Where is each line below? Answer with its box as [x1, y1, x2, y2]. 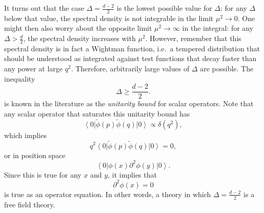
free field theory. [4, 199, 55, 209]
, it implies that [108, 169, 157, 180]
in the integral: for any [182, 23, 254, 33]
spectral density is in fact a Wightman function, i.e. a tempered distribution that [4, 43, 260, 53]
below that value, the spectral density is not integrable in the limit [4, 12, 214, 23]
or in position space [4, 149, 66, 160]
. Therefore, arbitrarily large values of [71, 63, 190, 74]
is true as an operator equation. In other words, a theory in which [4, 188, 211, 199]
